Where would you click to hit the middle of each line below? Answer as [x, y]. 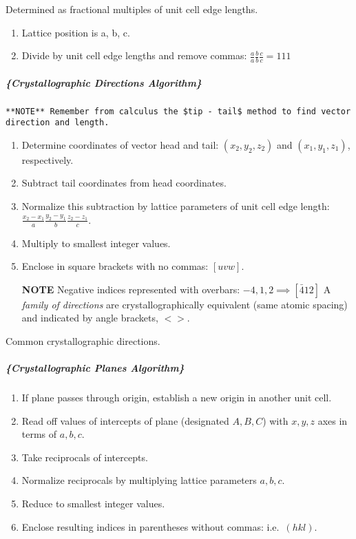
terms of [39, 434]
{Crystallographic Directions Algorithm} [104, 82]
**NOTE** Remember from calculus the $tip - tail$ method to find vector [178, 111]
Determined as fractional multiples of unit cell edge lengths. [132, 9]
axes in [333, 420]
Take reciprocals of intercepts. [85, 457]
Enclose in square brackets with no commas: [115, 266]
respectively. [48, 159]
